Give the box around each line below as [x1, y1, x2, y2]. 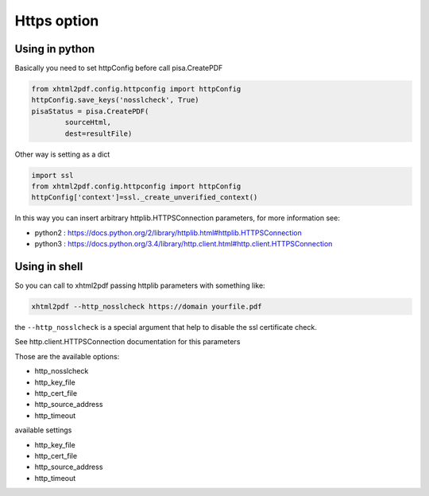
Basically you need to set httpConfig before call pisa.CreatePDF [14, 64, 223, 73]
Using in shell [14, 259, 83, 273]
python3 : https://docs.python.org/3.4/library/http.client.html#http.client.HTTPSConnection [34, 239, 333, 249]
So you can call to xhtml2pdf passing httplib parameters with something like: [14, 281, 265, 290]
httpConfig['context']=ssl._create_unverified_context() [31, 193, 258, 202]
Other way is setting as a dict [14, 149, 110, 159]
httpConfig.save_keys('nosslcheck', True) [31, 95, 199, 105]
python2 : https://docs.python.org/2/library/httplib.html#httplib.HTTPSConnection [34, 227, 302, 238]
